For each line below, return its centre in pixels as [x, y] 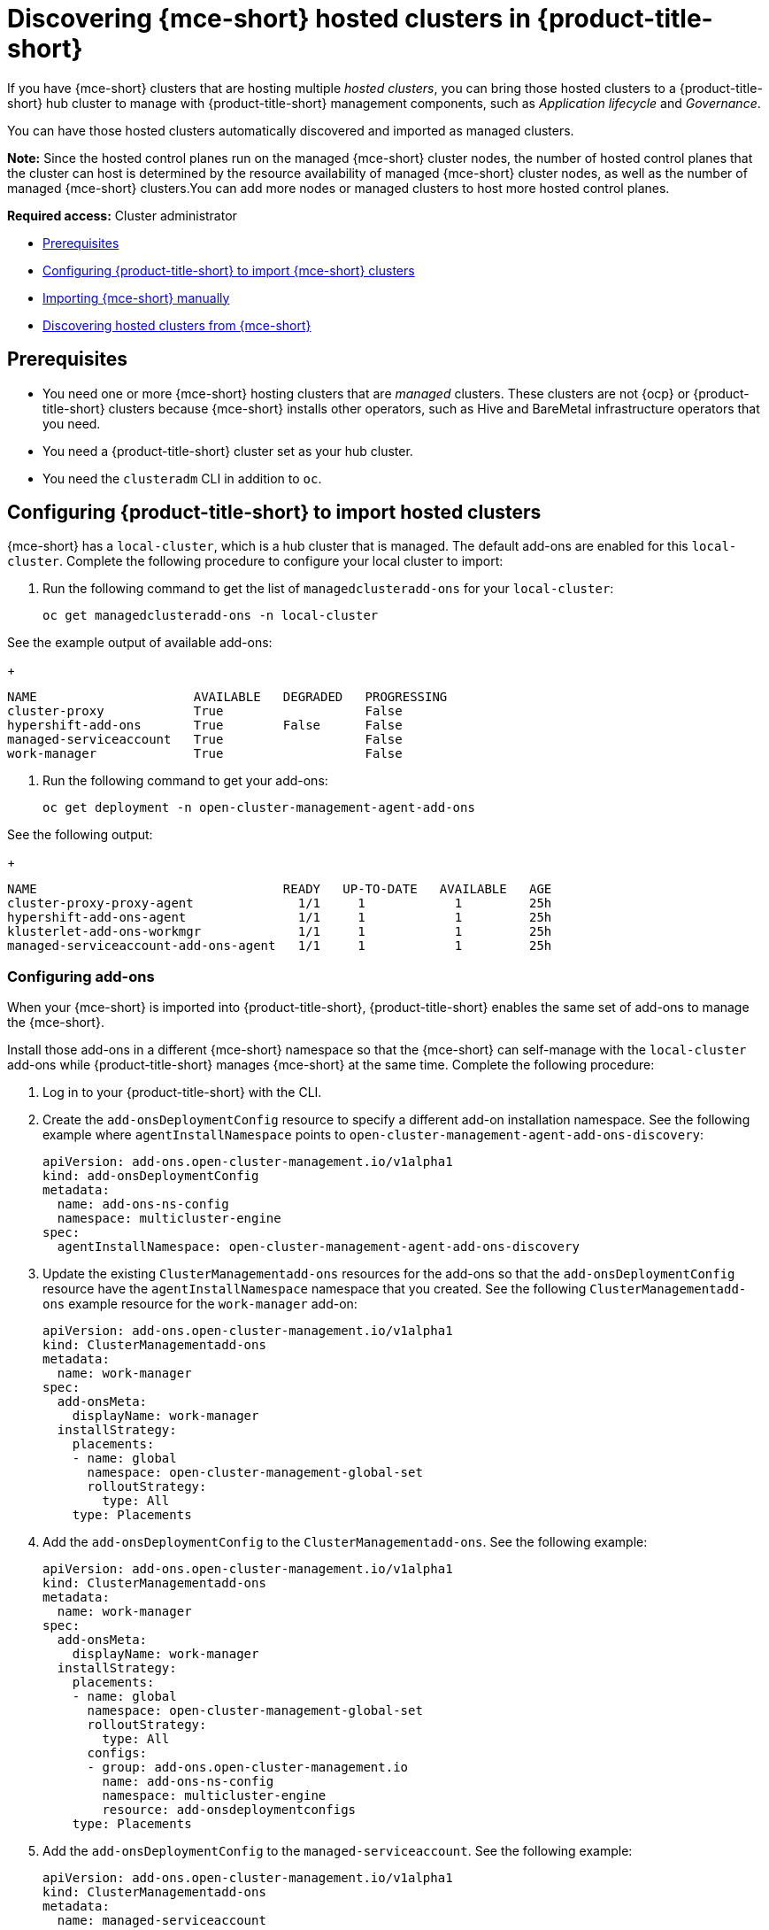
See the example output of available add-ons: [140, 643]
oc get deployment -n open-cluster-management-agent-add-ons [259, 808]
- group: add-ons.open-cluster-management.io [248, 1768]
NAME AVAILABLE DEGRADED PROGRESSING [227, 697]
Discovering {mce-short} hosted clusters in [269, 19]
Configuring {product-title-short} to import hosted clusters [274, 513]
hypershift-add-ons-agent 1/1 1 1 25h [280, 918]
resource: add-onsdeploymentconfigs [229, 1810]
